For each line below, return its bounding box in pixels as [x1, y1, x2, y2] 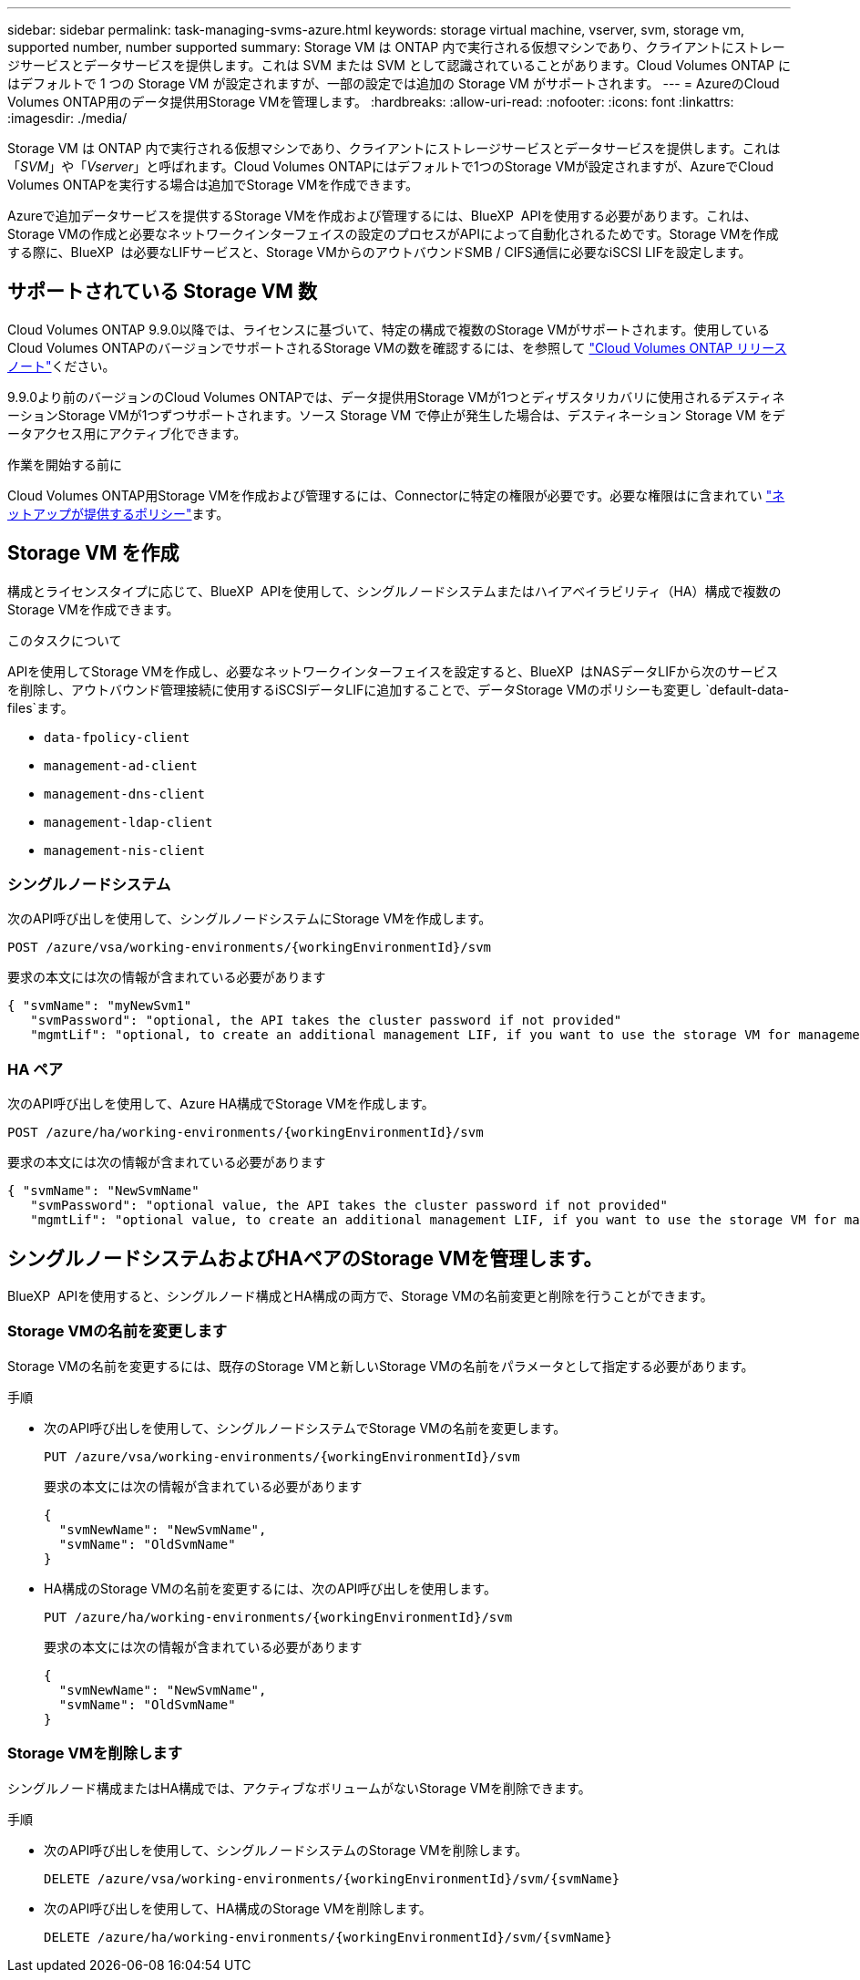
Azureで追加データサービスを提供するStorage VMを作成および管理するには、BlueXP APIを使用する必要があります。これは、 [7, 208, 757, 223]
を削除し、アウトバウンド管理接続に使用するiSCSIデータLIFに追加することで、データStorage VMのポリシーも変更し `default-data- [7, 681, 790, 697]
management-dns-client [44, 786, 206, 801]
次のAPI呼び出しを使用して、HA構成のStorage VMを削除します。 [44, 1900, 432, 1916]
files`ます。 [7, 699, 74, 716]
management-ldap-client [44, 814, 213, 830]
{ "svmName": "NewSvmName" [7, 1183, 200, 1199]
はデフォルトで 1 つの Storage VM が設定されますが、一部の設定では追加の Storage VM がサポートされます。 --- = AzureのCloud [7, 76, 780, 91]
